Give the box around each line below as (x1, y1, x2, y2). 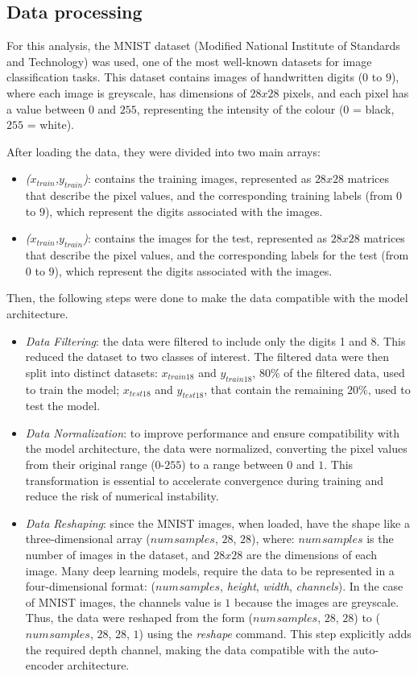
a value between (6, 100, 85, 117)
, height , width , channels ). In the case (220, 578, 404, 595)
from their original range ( (25, 456, 155, 473)
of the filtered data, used (283, 363, 405, 380)
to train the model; (25, 380, 120, 397)
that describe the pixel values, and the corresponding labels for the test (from (25, 247, 409, 263)
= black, (353, 100, 395, 117)
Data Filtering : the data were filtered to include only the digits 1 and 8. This (25, 332, 406, 349)
